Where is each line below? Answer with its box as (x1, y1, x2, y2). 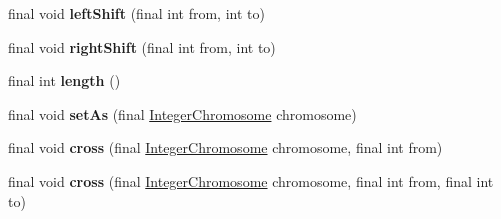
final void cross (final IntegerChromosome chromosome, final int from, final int (8, 170, 494, 191)
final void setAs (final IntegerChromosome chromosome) (8, 103, 357, 124)
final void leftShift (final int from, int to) (8, 3, 265, 23)
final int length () (8, 70, 121, 91)
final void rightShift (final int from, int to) (8, 36, 276, 57)
